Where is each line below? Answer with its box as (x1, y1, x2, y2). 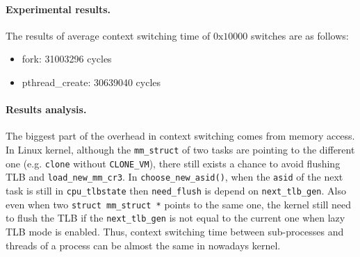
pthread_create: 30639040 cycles (22, 74, 161, 89)
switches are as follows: (251, 28, 349, 42)
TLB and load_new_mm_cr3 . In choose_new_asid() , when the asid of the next (6, 169, 343, 184)
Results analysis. (6, 102, 87, 117)
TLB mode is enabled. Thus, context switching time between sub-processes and (6, 224, 344, 238)
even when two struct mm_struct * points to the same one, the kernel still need (6, 197, 351, 211)
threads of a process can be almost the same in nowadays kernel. (6, 238, 281, 252)
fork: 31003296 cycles (22, 51, 112, 66)
